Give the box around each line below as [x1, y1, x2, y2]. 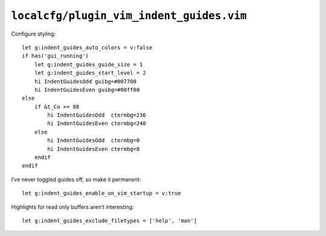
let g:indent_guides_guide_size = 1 [34, 61, 143, 68]
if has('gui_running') [22, 53, 89, 60]
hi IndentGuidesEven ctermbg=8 [47, 145, 140, 152]
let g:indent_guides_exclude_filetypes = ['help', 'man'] [22, 217, 197, 224]
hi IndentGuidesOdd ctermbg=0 [47, 137, 140, 144]
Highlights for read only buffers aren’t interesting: [11, 203, 134, 211]
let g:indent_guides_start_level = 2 [34, 69, 146, 77]
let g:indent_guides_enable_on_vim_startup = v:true [22, 190, 181, 197]
